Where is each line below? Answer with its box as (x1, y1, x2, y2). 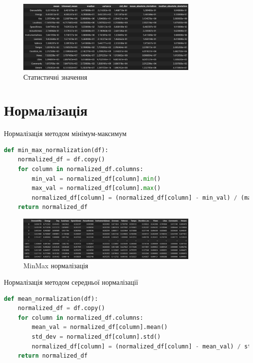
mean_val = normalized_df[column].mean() (32, 324, 168, 331)
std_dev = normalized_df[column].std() (32, 333, 161, 340)
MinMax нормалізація (23, 260, 89, 271)
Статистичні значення (23, 71, 88, 82)
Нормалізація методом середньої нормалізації (4, 277, 138, 287)
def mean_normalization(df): (4, 295, 98, 302)
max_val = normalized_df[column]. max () (32, 185, 161, 192)
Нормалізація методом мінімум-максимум (4, 128, 127, 138)
